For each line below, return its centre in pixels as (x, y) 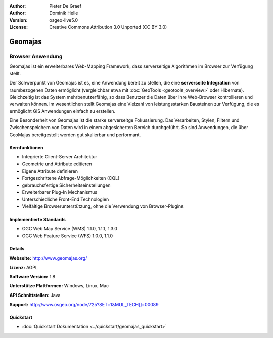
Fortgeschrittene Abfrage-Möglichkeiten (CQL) (71, 178)
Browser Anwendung (36, 56)
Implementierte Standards (37, 219)
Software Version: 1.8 (32, 276)
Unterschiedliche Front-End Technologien (65, 199)
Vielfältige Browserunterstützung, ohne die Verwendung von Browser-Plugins (103, 206)
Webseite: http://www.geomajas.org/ (48, 258)
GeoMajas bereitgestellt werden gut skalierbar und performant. (75, 135)
